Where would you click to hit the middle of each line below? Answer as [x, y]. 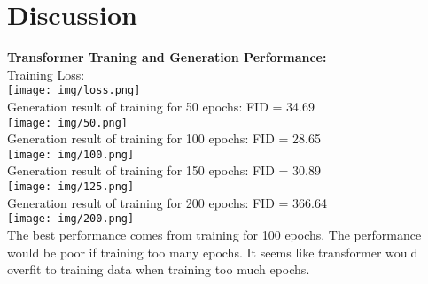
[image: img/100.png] [71, 154]
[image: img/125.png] [71, 187]
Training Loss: [46, 74]
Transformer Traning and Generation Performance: [167, 57]
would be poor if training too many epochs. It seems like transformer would [213, 252]
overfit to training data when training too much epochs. [159, 269]
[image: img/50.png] [68, 123]
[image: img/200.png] [71, 219]
